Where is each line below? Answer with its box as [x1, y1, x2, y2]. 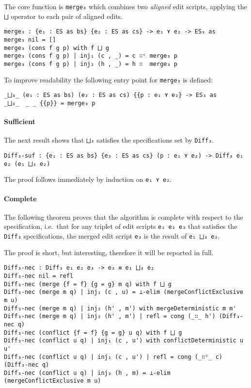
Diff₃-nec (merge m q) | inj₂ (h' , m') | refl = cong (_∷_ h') [4, 313, 216, 320]
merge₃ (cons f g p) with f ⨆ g [4, 44, 110, 51]
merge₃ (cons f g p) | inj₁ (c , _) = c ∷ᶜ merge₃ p [4, 52, 177, 60]
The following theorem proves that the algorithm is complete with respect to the [4, 211, 243, 222]
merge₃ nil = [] [4, 36, 56, 43]
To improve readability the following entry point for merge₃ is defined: [4, 74, 213, 84]
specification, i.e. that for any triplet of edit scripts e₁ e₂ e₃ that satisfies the [4, 221, 237, 231]
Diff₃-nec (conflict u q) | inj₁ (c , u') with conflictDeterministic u [4, 337, 243, 344]
